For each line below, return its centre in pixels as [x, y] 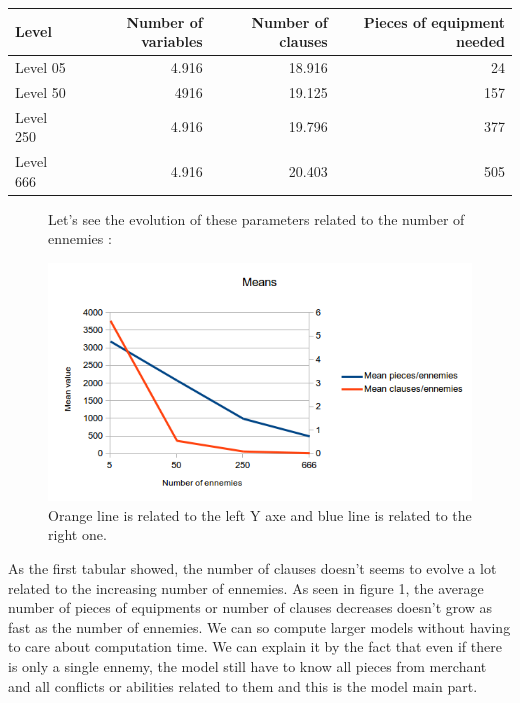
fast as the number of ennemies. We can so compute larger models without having [259, 626]
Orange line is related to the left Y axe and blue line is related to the [260, 514]
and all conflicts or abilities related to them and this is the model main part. [243, 685]
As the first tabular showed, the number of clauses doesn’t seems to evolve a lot [252, 567]
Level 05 [40, 66]
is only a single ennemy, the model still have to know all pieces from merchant [247, 665]
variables [172, 41]
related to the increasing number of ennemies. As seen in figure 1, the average [246, 587]
